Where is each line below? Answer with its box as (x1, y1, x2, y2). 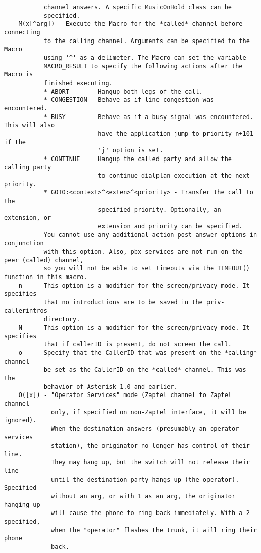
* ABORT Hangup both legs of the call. (43, 88, 203, 95)
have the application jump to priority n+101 (98, 130, 253, 137)
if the (4, 138, 26, 146)
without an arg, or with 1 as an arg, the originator (51, 493, 236, 500)
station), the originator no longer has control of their (51, 442, 250, 450)
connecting (4, 28, 40, 36)
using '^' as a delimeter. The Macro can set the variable (43, 54, 246, 61)
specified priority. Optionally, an (98, 206, 221, 213)
